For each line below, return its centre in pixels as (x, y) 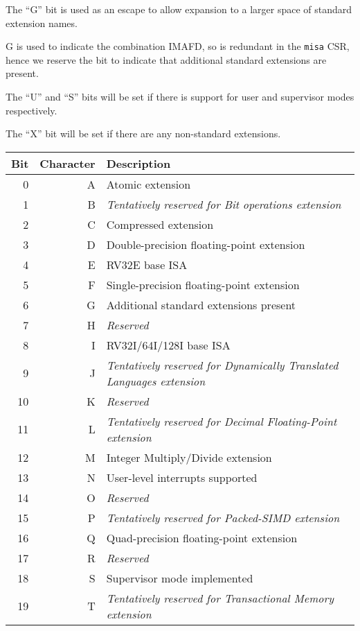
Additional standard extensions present (201, 304)
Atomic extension (148, 184)
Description (138, 163)
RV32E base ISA (147, 264)
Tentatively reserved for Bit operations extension (224, 204)
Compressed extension (160, 224)
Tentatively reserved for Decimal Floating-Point (222, 421)
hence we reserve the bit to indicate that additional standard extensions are (166, 59)
